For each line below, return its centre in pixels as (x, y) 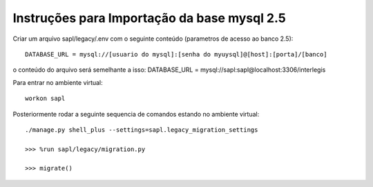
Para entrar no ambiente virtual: (58, 82)
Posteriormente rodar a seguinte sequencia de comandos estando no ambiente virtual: (136, 114)
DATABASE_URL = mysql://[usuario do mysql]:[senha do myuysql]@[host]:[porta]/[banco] (176, 54)
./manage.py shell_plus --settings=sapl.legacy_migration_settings (142, 130)
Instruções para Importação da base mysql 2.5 (149, 18)
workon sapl (45, 99)
